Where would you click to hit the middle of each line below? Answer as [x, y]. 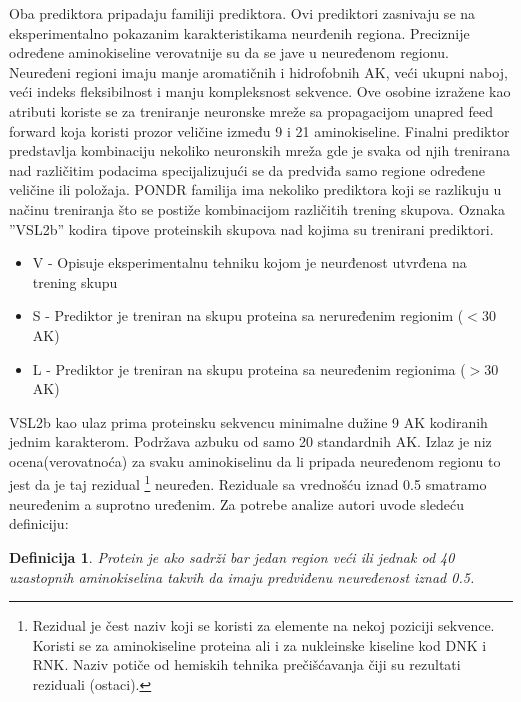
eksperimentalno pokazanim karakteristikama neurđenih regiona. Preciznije [239, 32]
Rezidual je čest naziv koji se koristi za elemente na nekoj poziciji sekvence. [263, 625]
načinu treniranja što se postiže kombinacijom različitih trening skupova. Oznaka [257, 208]
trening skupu [75, 281]
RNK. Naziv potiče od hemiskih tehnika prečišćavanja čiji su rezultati [246, 664]
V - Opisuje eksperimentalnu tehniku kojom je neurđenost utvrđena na [249, 262]
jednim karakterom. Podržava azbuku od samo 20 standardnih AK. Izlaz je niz [250, 441]
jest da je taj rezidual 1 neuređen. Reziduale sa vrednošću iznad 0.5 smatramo [248, 483]
